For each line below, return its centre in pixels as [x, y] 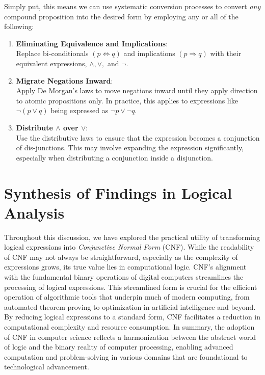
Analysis [34, 212]
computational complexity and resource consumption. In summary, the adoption [129, 326]
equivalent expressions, [51, 63]
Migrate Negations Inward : [64, 80]
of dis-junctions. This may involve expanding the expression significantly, [130, 148]
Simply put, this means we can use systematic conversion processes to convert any [132, 6]
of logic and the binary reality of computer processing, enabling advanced [119, 347]
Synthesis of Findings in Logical [118, 192]
